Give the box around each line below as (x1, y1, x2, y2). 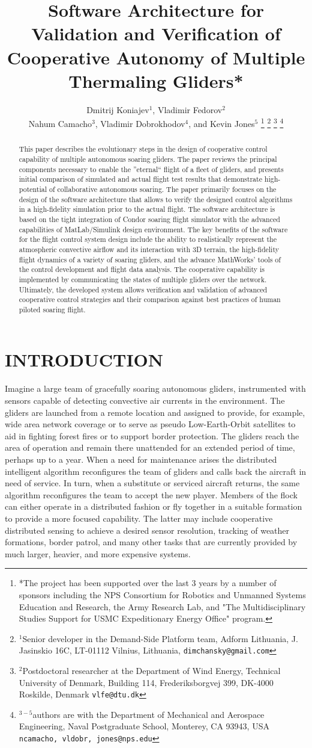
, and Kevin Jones (188, 117, 255, 129)
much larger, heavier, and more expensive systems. (5, 547, 191, 560)
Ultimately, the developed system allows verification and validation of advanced (19, 284, 268, 294)
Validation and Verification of (31, 21, 281, 46)
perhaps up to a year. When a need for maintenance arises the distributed (5, 453, 277, 465)
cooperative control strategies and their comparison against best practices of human (19, 294, 281, 304)
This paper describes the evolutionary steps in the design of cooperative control (19, 144, 268, 154)
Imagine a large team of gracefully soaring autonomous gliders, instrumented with (5, 382, 306, 395)
